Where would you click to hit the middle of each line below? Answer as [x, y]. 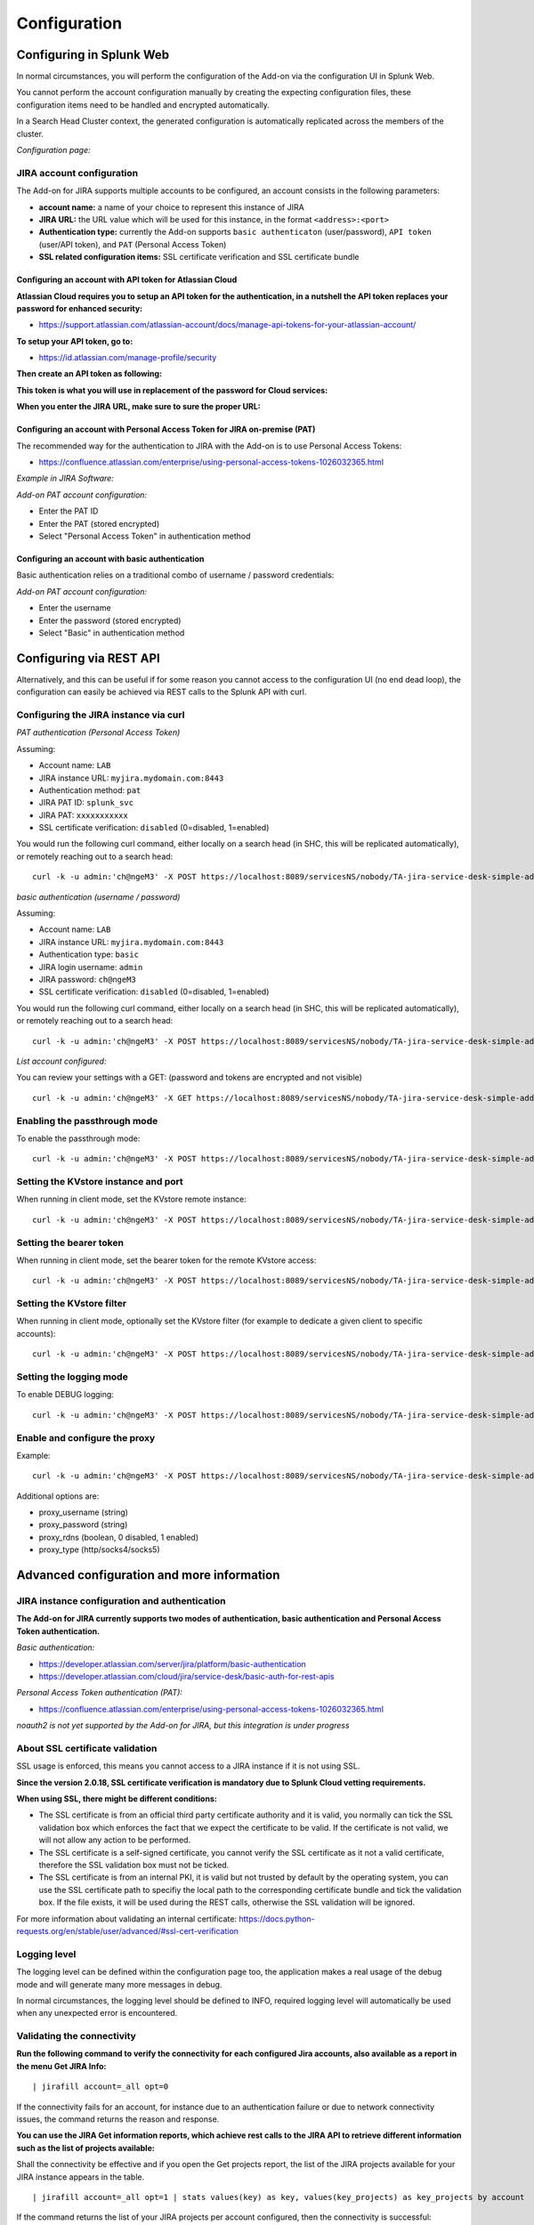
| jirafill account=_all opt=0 [101, 2087]
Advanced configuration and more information [148, 1575]
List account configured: [61, 1061]
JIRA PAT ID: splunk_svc [86, 803]
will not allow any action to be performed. [115, 1840]
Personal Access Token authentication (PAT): [99, 1693]
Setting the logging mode [72, 1377]
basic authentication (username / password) [98, 897]
